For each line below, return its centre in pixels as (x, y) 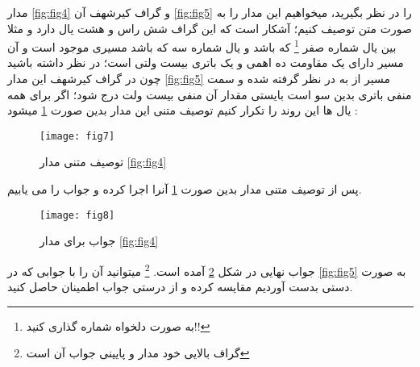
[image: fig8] (77, 215)
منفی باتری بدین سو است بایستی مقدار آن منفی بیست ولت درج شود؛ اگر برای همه (210, 94)
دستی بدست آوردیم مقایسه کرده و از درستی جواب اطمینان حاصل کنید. (180, 287)
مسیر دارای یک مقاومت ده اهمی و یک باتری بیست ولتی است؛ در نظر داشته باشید (206, 63)
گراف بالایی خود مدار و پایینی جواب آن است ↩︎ (138, 353)
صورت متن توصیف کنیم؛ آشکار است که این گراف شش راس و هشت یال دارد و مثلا (210, 28)
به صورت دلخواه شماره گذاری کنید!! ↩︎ (118, 325)
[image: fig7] (77, 136)
